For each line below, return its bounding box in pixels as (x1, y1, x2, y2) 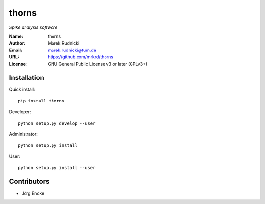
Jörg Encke (21, 190, 45, 196)
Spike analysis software (9, 25, 58, 30)
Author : (9, 40, 26, 46)
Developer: (9, 109, 31, 115)
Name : (9, 33, 23, 39)
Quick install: (9, 86, 35, 93)
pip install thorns (18, 98, 65, 103)
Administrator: (9, 131, 38, 137)
